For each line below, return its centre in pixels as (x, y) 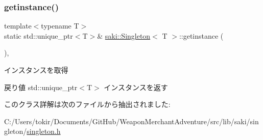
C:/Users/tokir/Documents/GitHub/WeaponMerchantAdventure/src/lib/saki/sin (131, 121)
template (18, 26)
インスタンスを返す (136, 87)
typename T (60, 26)
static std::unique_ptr (39, 35)
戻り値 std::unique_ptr (41, 87)
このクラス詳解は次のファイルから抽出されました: (87, 104)
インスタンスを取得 (36, 70)
